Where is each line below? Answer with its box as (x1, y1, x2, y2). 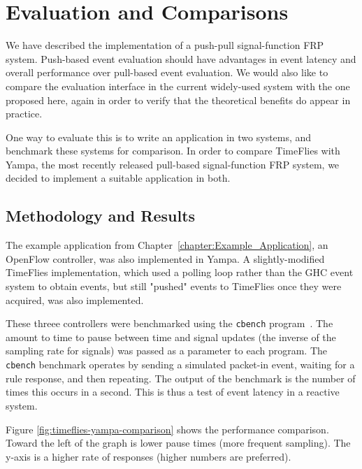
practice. (6, 106, 43, 121)
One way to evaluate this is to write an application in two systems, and (6, 129, 312, 144)
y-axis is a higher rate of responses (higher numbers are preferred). (6, 449, 291, 463)
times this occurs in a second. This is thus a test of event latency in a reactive (6, 384, 340, 399)
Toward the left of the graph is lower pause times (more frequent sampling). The (6, 435, 351, 450)
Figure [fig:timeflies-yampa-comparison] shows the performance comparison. (6, 421, 329, 436)
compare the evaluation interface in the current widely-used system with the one (6, 78, 350, 93)
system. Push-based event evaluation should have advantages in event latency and (6, 51, 356, 66)
